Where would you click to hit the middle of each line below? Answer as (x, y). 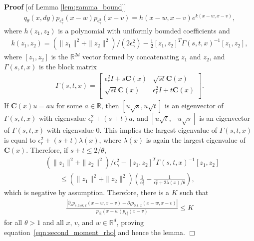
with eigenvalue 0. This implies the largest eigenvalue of (132, 130)
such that (194, 192)
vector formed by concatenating (131, 57)
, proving (130, 222)
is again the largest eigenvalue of (196, 140)
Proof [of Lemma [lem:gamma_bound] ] (65, 6)
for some (69, 106)
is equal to (20, 140)
